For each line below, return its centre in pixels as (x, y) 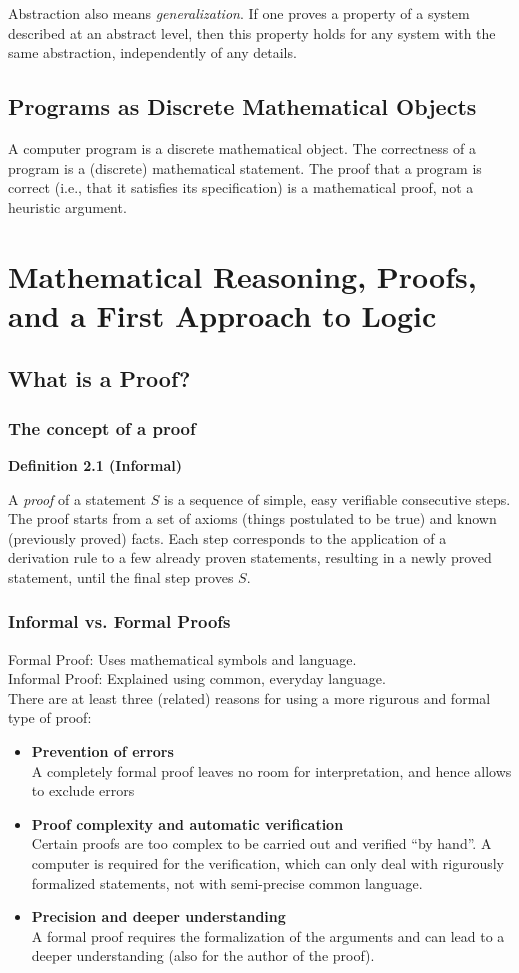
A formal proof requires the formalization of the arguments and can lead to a (268, 935)
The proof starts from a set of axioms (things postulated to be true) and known (252, 518)
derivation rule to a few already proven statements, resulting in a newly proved (250, 557)
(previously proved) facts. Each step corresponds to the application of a (227, 537)
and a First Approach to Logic (222, 314)
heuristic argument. (67, 206)
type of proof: (50, 717)
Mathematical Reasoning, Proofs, (242, 275)
